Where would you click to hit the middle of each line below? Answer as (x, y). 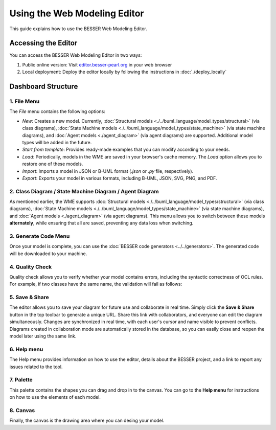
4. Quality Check (31, 267)
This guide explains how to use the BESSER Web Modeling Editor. (78, 29)
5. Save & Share (29, 298)
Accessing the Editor (43, 43)
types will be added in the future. (57, 142)
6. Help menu (26, 349)
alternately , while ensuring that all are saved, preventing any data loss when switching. (101, 223)
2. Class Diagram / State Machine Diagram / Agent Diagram (84, 191)
